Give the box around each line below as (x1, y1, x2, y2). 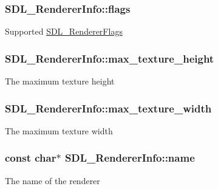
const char (5, 150, 56, 165)
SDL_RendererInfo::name (64, 150, 195, 165)
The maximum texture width (5, 124, 113, 137)
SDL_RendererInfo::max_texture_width (5, 100, 212, 115)
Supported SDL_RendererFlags (5, 25, 123, 38)
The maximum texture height (5, 75, 115, 88)
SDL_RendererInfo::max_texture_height (5, 50, 214, 66)
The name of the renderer (5, 174, 100, 187)
